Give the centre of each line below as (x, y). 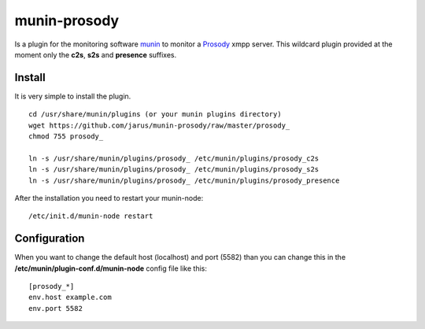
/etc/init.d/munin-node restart (91, 216)
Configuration (50, 239)
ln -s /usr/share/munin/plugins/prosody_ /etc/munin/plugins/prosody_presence (184, 180)
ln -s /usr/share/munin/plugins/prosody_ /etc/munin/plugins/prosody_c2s (174, 158)
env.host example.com (70, 298)
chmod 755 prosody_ (66, 137)
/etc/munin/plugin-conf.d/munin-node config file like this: (111, 268)
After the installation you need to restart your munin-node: (109, 198)
